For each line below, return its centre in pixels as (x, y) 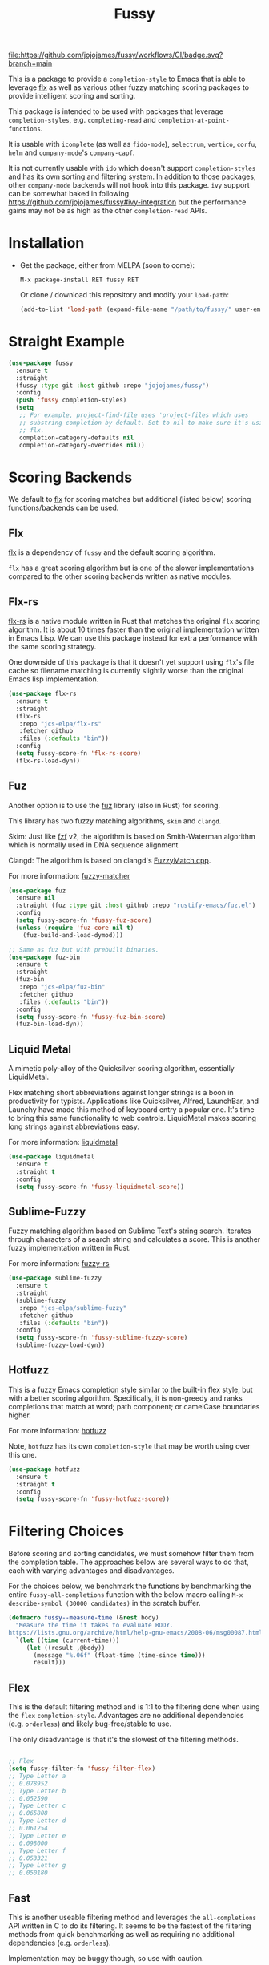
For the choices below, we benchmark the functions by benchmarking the (130, 1586)
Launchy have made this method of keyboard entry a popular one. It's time (131, 1110)
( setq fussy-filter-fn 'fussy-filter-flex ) (82, 1769)
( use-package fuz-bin (44, 957)
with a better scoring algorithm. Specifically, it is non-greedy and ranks (125, 1398)
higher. (20, 1415)
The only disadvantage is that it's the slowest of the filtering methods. (123, 1740)
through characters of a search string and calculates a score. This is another (134, 1239)
